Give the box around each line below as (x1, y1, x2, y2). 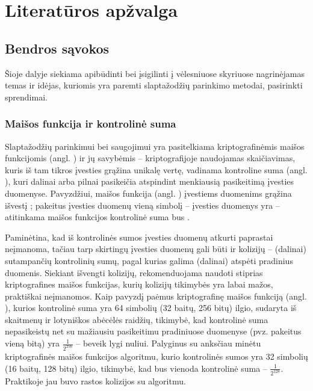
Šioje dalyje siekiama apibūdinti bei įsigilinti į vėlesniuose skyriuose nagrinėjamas (5, 67, 305, 79)
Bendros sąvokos (5, 38, 110, 57)
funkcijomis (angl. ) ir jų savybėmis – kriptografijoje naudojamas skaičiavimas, (5, 152, 296, 164)
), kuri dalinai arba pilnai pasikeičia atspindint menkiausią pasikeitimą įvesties (5, 175, 294, 188)
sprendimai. (5, 90, 48, 103)
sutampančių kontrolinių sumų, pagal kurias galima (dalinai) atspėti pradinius (5, 254, 293, 266)
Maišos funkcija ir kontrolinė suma (5, 116, 176, 131)
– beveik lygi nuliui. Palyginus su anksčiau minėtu (76, 337, 261, 349)
